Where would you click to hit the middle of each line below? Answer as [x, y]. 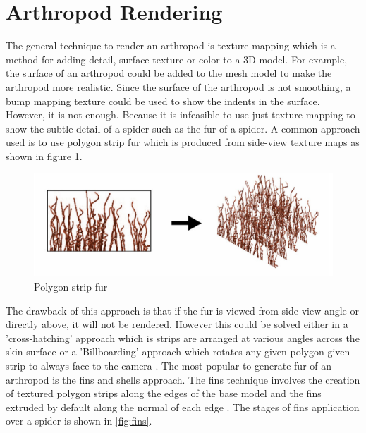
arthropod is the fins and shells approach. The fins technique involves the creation [183, 379]
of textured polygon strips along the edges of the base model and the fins [164, 393]
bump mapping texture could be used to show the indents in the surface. [163, 100]
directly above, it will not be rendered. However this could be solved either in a [177, 324]
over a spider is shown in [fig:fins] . [79, 421]
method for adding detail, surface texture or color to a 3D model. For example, [177, 59]
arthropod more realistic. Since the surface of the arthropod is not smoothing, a [178, 86]
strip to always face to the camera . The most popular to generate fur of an [169, 366]
